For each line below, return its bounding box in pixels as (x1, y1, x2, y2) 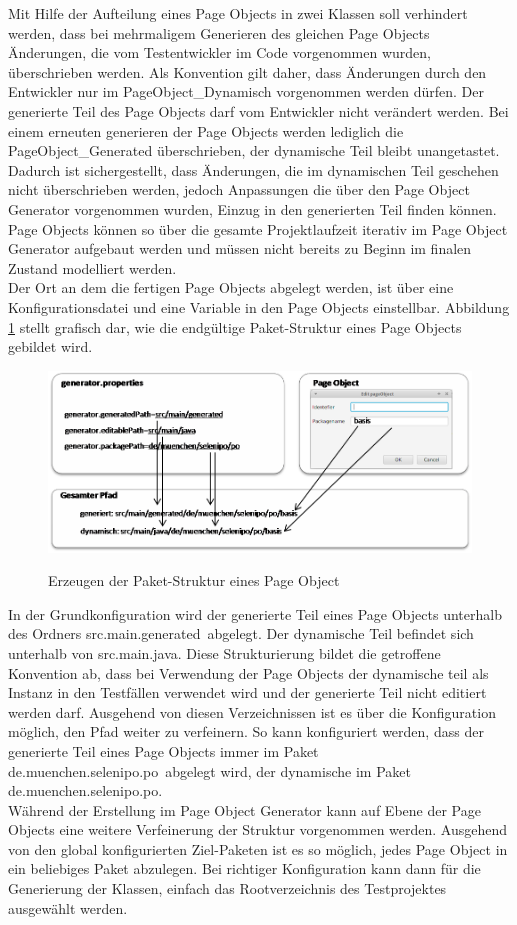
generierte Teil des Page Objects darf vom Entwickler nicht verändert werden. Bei (8, 100, 509, 121)
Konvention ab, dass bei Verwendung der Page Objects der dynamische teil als (8, 662, 489, 683)
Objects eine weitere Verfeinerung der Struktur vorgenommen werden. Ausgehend (8, 819, 508, 840)
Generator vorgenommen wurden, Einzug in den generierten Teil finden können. (8, 198, 497, 219)
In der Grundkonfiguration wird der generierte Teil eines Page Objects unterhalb (8, 603, 502, 624)
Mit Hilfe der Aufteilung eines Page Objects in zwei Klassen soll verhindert (8, 3, 468, 23)
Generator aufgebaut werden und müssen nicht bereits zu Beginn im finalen (8, 238, 472, 259)
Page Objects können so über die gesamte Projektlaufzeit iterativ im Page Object (8, 218, 508, 239)
